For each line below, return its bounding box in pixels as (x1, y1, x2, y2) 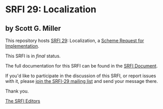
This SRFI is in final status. (5, 53, 61, 59)
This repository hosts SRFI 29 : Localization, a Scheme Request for (5, 37, 144, 43)
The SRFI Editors (5, 98, 41, 104)
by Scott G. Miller (5, 24, 61, 33)
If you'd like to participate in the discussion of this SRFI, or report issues (5, 73, 156, 79)
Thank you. (5, 88, 29, 94)
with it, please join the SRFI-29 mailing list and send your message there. (5, 78, 158, 84)
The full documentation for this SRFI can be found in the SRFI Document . (5, 63, 158, 69)
